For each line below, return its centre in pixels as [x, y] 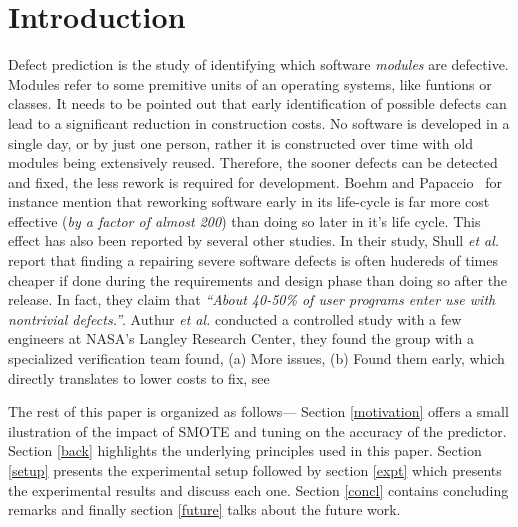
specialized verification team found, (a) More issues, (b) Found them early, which [256, 358]
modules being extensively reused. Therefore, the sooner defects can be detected [253, 162]
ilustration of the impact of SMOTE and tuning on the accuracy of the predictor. [257, 430]
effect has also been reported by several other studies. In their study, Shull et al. [254, 240]
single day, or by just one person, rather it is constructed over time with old [240, 142]
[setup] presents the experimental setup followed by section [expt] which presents [255, 470]
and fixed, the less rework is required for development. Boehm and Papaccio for [255, 181]
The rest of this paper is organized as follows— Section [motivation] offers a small [258, 411]
